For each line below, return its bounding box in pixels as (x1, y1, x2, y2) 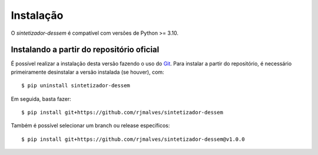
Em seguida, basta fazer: (11, 95, 72, 103)
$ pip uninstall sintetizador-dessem (21, 83, 131, 89)
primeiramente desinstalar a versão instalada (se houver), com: (11, 68, 164, 75)
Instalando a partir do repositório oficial (11, 45, 160, 55)
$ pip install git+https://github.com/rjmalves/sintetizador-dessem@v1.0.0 (21, 136, 245, 143)
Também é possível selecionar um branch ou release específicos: (11, 122, 170, 129)
